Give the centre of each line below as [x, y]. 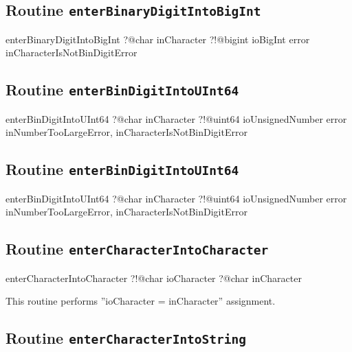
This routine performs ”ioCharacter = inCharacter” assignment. [141, 301]
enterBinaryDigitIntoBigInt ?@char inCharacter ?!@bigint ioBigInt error [158, 39]
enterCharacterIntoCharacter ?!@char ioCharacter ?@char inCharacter [154, 278]
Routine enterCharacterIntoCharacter [137, 249]
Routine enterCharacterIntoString [126, 338]
